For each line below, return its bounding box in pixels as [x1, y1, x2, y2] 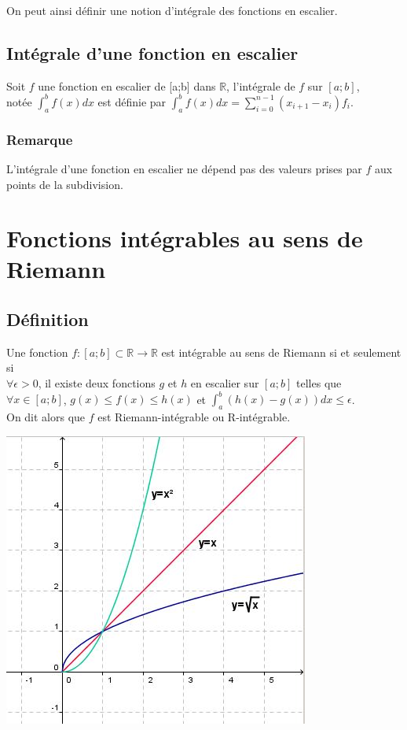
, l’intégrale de [226, 77, 295, 94]
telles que [296, 375, 342, 391]
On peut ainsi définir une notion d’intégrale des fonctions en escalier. [6, 2, 338, 18]
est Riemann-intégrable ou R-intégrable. [97, 408, 291, 424]
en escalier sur [190, 375, 259, 391]
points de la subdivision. [6, 176, 123, 192]
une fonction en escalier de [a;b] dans [38, 77, 216, 94]
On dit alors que [6, 408, 86, 424]
